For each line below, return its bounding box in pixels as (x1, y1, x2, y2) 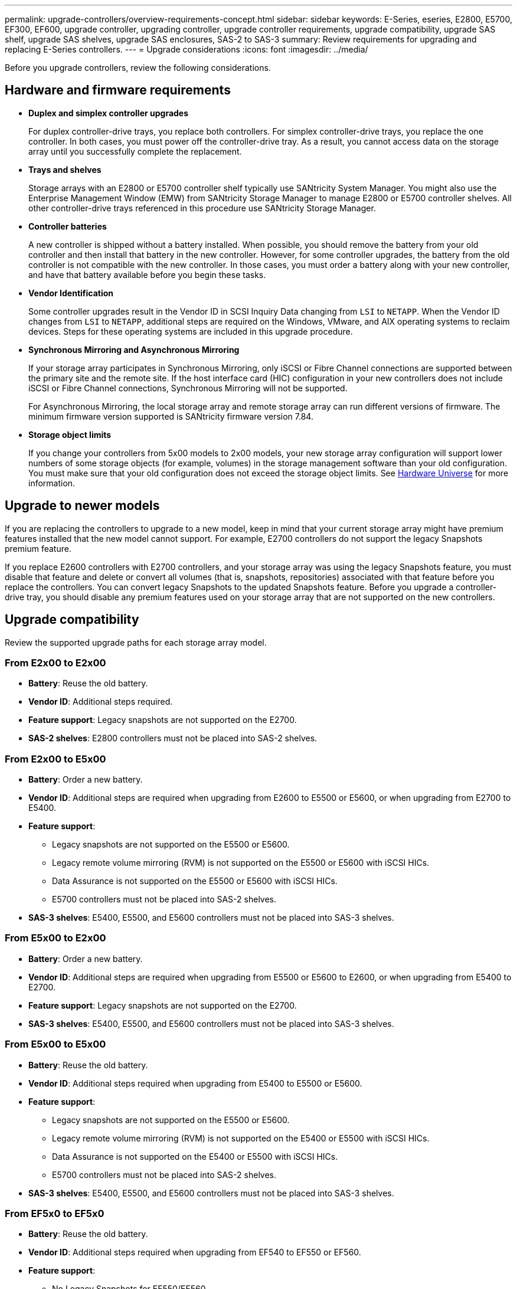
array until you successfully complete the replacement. (28, 146, 242, 156)
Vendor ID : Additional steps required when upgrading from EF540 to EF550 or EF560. (28, 1247, 361, 1258)
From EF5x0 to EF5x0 (5, 1207, 104, 1219)
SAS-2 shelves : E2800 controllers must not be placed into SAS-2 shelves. (28, 733, 318, 744)
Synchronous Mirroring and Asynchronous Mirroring (28, 344, 240, 355)
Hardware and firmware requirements (5, 83, 231, 98)
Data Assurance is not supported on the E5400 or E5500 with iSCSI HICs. (52, 1151, 338, 1162)
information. (28, 477, 76, 488)
